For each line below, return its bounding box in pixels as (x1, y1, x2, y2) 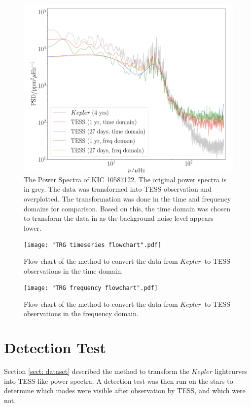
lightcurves (215, 366, 248, 376)
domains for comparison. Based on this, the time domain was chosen (24, 203, 231, 213)
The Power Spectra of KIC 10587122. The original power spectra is (24, 174, 227, 184)
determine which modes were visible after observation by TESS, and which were (4, 385, 246, 396)
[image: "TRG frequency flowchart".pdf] (24, 285, 158, 292)
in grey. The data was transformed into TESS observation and (24, 184, 212, 194)
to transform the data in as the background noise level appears (24, 213, 214, 223)
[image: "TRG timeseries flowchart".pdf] (24, 242, 162, 249)
